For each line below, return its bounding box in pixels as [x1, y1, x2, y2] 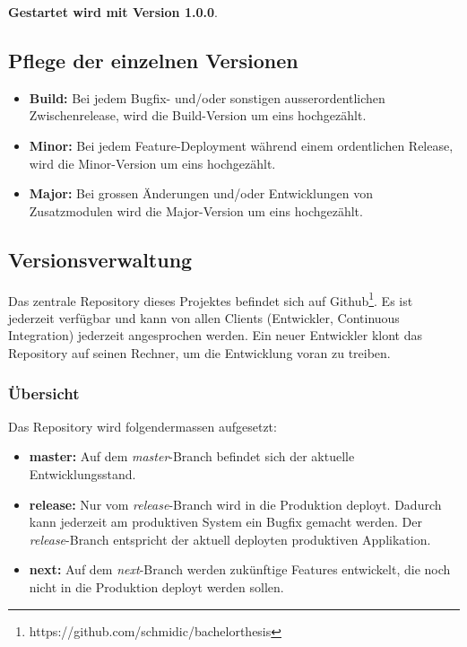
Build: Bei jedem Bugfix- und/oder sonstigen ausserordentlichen [29, 88, 385, 107]
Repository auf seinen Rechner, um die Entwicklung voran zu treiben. [8, 344, 391, 362]
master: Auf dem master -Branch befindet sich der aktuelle [29, 447, 355, 466]
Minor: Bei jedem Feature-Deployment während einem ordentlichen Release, [29, 136, 454, 154]
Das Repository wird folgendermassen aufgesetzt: [8, 416, 277, 435]
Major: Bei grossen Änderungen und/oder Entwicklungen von [29, 184, 373, 203]
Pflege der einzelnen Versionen [8, 46, 298, 74]
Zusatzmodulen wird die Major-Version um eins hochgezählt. [29, 201, 363, 220]
